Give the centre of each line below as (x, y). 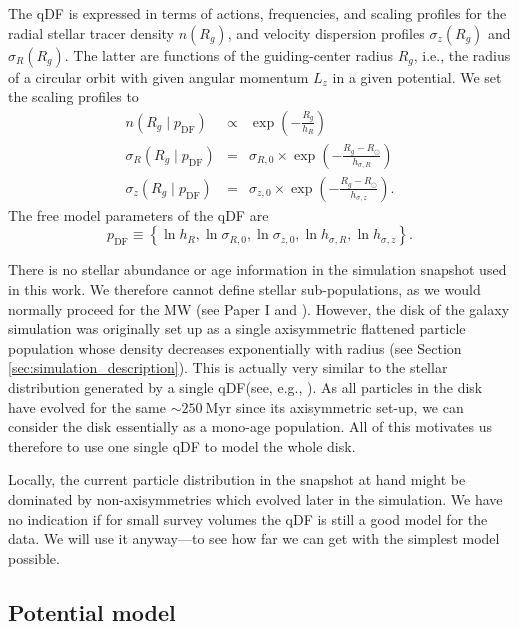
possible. (34, 557)
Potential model (92, 611)
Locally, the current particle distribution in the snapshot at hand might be (237, 479)
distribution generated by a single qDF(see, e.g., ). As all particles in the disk (245, 387)
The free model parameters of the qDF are (138, 214)
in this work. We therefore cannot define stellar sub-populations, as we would (244, 289)
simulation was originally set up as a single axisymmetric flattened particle (237, 328)
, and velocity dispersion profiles (326, 32)
